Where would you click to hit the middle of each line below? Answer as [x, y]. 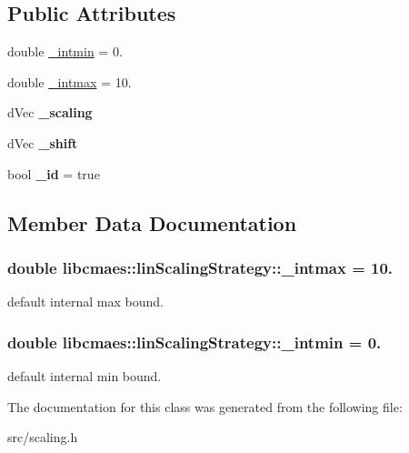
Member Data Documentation [152, 222]
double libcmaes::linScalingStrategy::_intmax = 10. [200, 267]
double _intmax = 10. [70, 81]
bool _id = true [54, 173]
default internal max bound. [85, 302]
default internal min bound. [85, 375]
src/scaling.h [43, 437]
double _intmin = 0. [65, 51]
